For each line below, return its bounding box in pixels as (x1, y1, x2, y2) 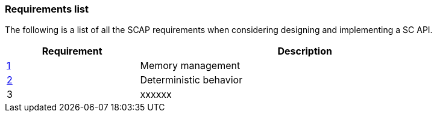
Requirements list (5, 3, 89, 15)
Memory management (140, 59, 241, 72)
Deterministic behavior (140, 74, 243, 86)
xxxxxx (140, 88, 172, 101)
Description (277, 45, 332, 58)
